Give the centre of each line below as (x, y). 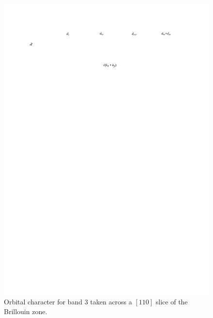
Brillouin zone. (26, 311)
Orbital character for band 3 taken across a (68, 302)
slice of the (172, 302)
